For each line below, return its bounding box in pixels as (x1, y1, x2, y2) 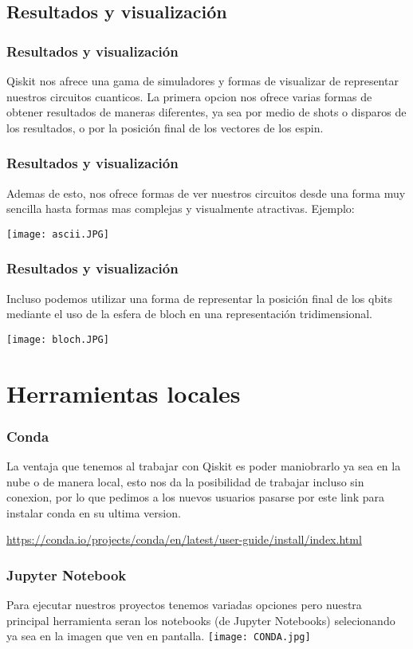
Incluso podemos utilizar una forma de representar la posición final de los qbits (6, 289, 393, 306)
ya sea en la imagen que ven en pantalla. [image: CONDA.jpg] (6, 627, 311, 644)
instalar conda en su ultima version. (6, 504, 181, 521)
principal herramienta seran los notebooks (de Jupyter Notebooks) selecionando (6, 612, 395, 628)
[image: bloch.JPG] (6, 333, 109, 345)
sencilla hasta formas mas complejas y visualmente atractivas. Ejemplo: (6, 200, 355, 217)
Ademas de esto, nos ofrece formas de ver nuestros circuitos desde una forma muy (6, 184, 406, 201)
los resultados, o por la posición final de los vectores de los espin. (6, 119, 324, 136)
